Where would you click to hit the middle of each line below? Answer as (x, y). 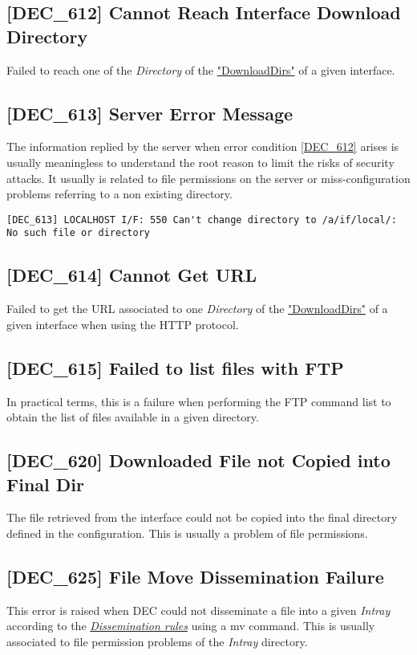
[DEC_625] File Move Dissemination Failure (195, 577)
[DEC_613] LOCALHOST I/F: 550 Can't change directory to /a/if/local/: (202, 220)
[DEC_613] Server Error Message (150, 113)
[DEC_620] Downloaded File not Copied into (198, 460)
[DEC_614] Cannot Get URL (132, 275)
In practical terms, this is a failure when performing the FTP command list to (199, 401)
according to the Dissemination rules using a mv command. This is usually (191, 626)
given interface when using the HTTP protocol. (123, 324)
